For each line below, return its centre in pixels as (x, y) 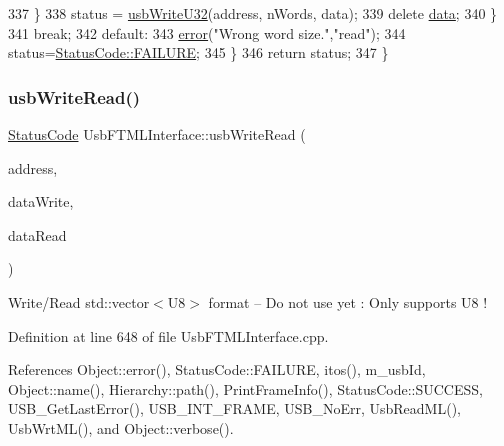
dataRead (37, 234)
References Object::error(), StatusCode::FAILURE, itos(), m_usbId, (217, 369)
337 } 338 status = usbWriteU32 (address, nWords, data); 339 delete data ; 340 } (253, 13)
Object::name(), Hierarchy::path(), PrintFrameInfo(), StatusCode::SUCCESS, (245, 388)
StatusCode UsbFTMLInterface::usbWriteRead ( (157, 134)
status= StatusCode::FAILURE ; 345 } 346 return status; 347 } (198, 52)
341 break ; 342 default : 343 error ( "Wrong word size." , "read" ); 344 (207, 32)
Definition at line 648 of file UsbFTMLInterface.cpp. (168, 335)
